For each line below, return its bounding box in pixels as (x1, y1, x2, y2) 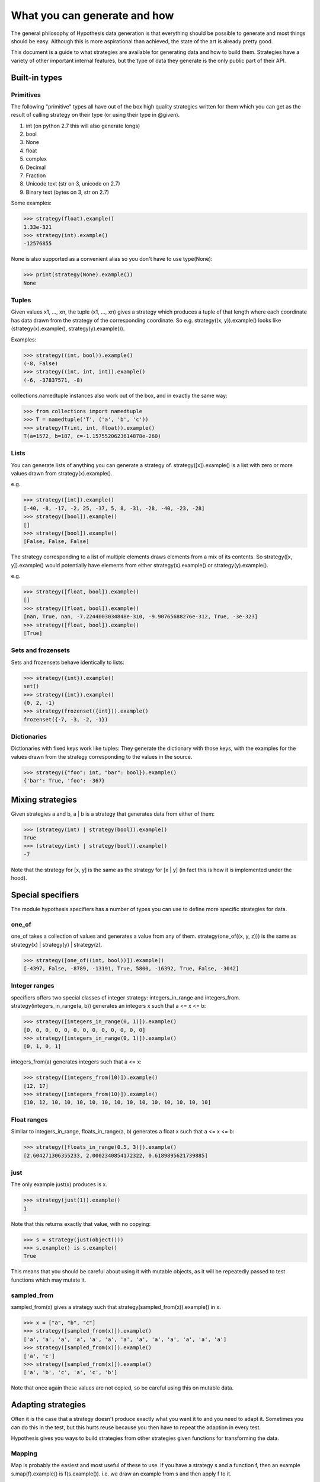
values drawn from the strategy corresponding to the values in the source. (11, 753, 193, 760)
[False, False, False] (23, 538, 89, 545)
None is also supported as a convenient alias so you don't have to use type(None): (11, 255, 213, 263)
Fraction (25, 172, 46, 179)
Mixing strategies (11, 794, 77, 804)
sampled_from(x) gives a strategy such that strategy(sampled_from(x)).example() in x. (11, 1303, 222, 1310)
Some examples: (11, 199, 52, 207)
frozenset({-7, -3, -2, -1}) (23, 716, 108, 723)
